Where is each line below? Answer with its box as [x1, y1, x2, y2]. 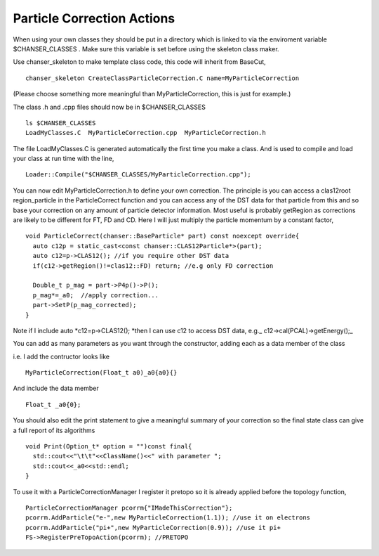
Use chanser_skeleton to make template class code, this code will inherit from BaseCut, [13, 58, 266, 66]
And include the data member [13, 384, 99, 393]
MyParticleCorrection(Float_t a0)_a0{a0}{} [25, 369, 178, 377]
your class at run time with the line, [13, 155, 114, 163]
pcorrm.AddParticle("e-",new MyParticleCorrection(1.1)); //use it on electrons [25, 514, 311, 522]
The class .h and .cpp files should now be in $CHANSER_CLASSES [13, 103, 206, 111]
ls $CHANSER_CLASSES [25, 119, 96, 127]
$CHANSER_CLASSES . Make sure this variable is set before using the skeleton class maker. [13, 44, 280, 53]
